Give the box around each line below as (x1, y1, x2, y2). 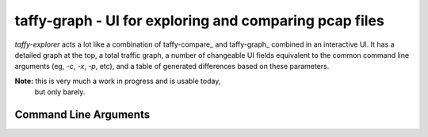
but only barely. (34, 87, 86, 97)
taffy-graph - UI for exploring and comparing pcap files (14, 12, 384, 29)
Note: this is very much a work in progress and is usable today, (14, 76, 221, 86)
